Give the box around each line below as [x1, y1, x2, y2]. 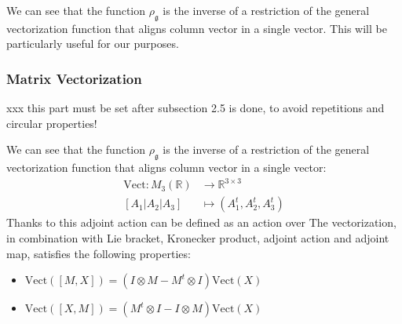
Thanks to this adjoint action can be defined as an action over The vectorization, [6, 214, 397, 231]
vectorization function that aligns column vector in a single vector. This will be [6, 20, 387, 36]
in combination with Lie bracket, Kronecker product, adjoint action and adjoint [6, 229, 389, 246]
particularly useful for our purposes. [6, 35, 179, 52]
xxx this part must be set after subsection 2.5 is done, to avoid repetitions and [6, 100, 385, 116]
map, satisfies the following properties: [6, 245, 191, 261]
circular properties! [6, 115, 97, 131]
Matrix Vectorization [6, 68, 142, 88]
